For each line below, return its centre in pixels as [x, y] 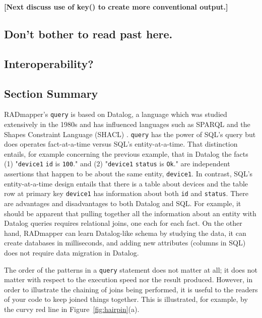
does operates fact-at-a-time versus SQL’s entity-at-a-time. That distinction [121, 144]
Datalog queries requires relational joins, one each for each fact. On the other [123, 223]
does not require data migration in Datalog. [72, 252]
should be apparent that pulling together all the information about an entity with [130, 213]
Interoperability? [49, 63]
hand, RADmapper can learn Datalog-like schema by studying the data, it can [125, 233]
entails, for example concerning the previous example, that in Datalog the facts [126, 153]
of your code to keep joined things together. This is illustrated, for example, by [126, 299]
